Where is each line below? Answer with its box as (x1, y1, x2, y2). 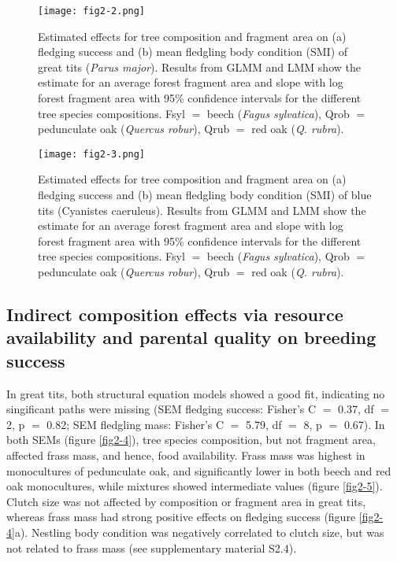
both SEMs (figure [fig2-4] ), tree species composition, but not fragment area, (6, 431, 376, 448)
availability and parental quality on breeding (6, 325, 377, 349)
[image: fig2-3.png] (38, 148, 146, 160)
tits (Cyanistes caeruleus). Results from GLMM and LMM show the (38, 202, 366, 218)
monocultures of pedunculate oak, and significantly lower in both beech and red (6, 462, 391, 479)
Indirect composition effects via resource (6, 302, 343, 327)
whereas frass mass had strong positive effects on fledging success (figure (6, 508, 356, 525)
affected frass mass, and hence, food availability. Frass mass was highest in (6, 446, 365, 463)
